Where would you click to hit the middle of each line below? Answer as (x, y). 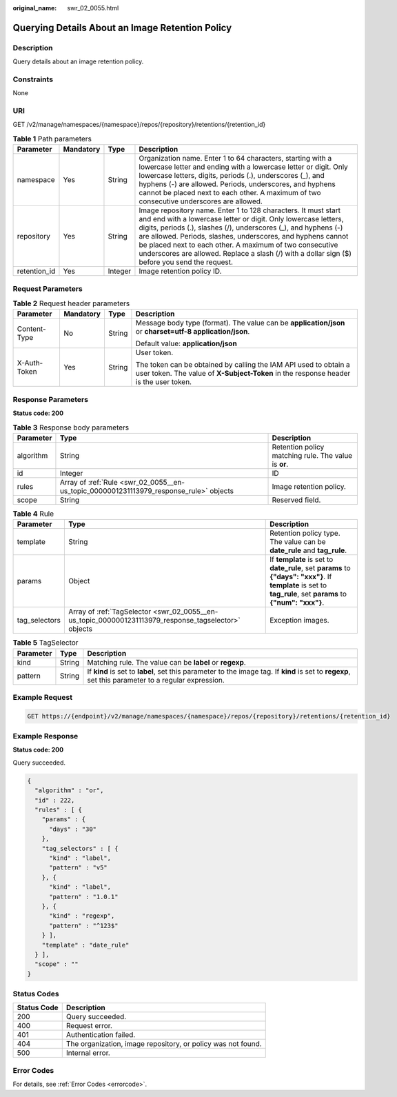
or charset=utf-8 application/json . (193, 332)
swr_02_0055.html (93, 8)
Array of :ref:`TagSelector (110, 612)
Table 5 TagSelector (45, 643)
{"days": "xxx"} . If (301, 577)
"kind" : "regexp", (82, 916)
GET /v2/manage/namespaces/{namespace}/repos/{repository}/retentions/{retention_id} (139, 125)
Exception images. (300, 621)
